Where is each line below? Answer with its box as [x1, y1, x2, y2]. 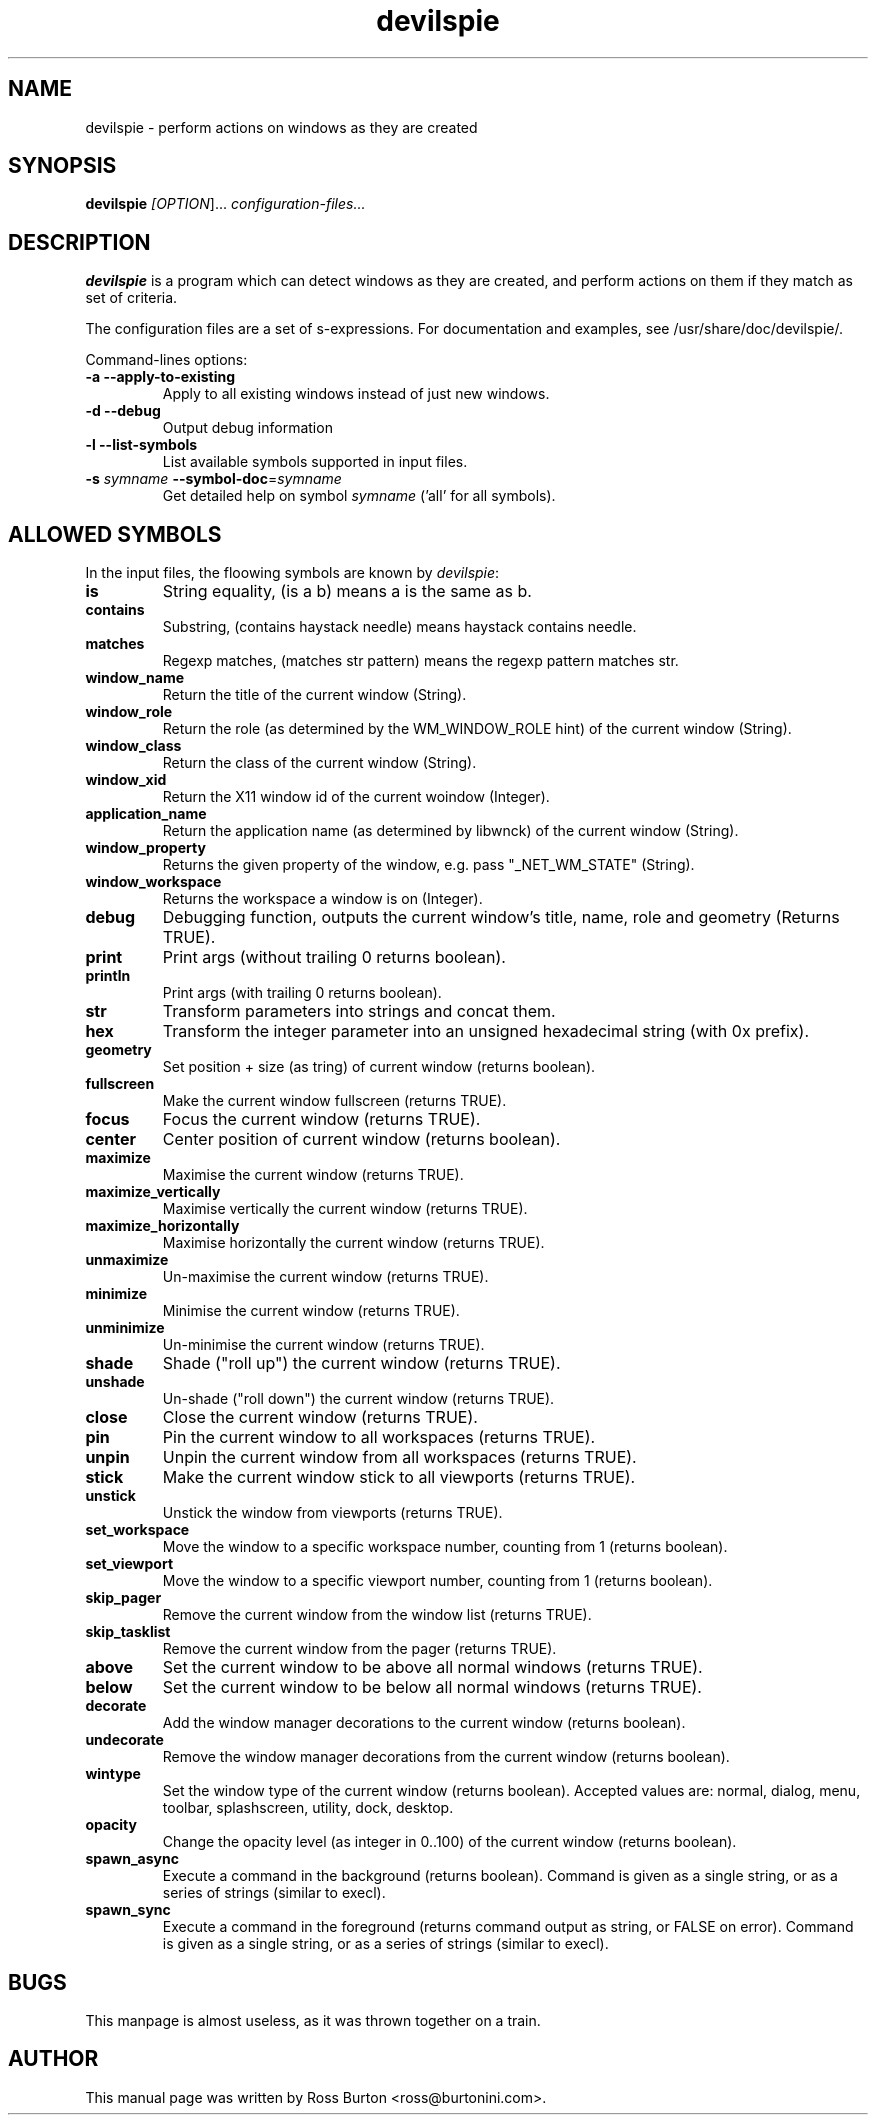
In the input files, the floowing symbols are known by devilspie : [85, 564, 500, 582]
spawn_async [85, 1850, 179, 1868]
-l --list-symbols [85, 436, 198, 454]
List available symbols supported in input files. [162, 453, 468, 471]
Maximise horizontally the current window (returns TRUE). [162, 1234, 545, 1252]
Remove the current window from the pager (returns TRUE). [162, 1640, 557, 1658]
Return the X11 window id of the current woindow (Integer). [162, 788, 550, 806]
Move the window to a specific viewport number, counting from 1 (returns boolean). [162, 1572, 713, 1590]
